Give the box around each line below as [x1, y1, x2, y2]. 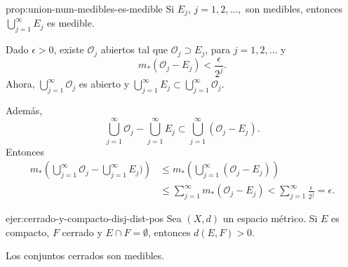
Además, [6, 102, 43, 117]
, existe [53, 42, 84, 57]
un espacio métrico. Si [222, 211, 318, 226]
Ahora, [6, 76, 35, 91]
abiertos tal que [100, 42, 168, 57]
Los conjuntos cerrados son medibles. [6, 248, 165, 263]
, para [205, 42, 231, 57]
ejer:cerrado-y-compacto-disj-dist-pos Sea [6, 211, 182, 226]
